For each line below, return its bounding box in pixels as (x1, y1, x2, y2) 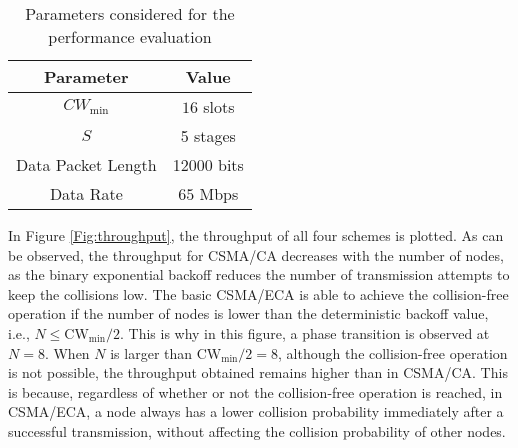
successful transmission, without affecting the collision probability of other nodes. (8, 420, 506, 441)
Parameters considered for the (25, 2, 235, 25)
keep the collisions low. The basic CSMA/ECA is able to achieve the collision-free (8, 283, 509, 304)
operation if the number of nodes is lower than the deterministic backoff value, (8, 303, 489, 324)
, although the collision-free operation (278, 342, 508, 363)
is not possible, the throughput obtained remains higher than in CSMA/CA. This (8, 362, 508, 383)
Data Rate (49, 182, 123, 205)
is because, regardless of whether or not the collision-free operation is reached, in (8, 381, 503, 402)
